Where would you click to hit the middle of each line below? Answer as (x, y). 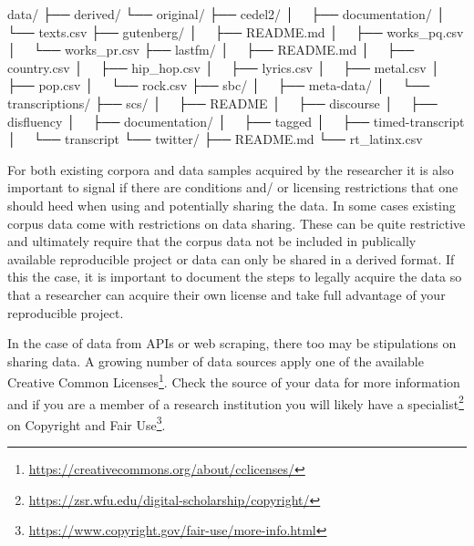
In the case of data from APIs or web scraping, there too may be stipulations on (232, 343)
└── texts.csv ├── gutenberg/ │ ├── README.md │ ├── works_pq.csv (236, 31)
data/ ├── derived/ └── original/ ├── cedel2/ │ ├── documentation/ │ (227, 14)
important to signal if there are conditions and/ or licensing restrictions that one (233, 187)
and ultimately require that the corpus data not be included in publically (212, 241)
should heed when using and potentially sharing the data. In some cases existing (232, 205)
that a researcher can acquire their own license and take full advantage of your (227, 294)
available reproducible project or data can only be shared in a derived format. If (231, 258)
